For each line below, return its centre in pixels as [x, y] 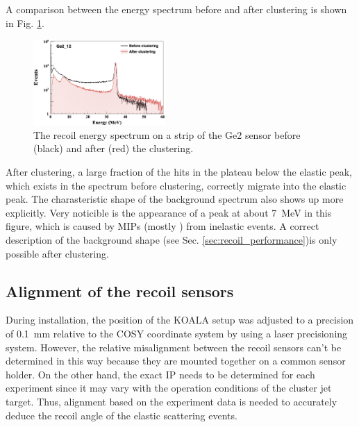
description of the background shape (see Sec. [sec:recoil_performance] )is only [172, 239]
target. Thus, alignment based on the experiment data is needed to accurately [172, 401]
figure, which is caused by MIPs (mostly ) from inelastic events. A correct [162, 226]
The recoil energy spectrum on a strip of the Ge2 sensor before [167, 134]
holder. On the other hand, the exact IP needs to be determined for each [160, 374]
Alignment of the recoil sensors [120, 291]
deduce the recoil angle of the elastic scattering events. [122, 415]
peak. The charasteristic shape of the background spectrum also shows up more [175, 199]
